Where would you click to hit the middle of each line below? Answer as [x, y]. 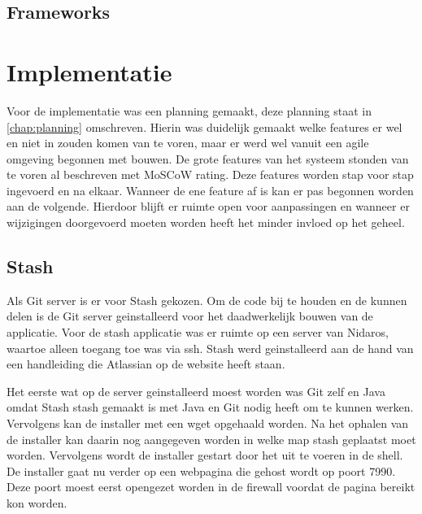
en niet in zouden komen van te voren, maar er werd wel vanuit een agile [188, 143]
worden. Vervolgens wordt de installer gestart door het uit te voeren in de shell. [205, 455]
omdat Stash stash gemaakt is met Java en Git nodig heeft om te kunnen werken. [210, 407]
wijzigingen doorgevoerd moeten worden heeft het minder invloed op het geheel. [206, 222]
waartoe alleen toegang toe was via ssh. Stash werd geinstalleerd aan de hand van [210, 348]
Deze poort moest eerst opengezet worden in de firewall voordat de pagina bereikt [211, 487]
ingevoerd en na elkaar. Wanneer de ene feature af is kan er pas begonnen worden [210, 190]
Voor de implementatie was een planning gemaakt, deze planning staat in [189, 110]
